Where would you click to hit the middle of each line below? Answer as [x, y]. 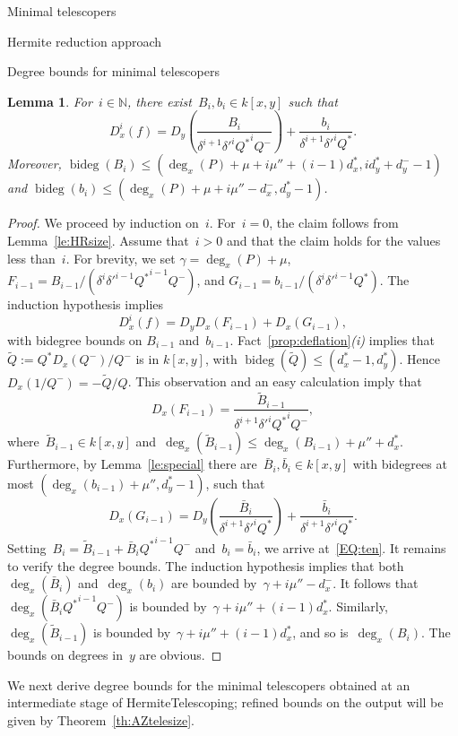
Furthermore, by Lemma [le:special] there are [132, 464]
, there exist [160, 101]
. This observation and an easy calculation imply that [275, 381]
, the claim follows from [334, 223]
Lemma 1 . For [50, 101]
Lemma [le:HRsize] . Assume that [98, 240]
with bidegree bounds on [75, 339]
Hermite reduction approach [85, 41]
